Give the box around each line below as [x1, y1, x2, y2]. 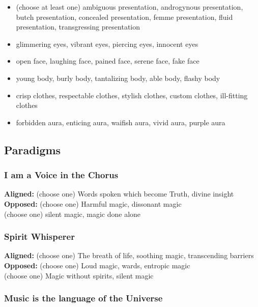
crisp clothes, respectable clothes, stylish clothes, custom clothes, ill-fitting [16, 90, 248, 100]
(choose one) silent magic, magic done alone [4, 208, 141, 219]
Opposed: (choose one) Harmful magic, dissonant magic [4, 198, 182, 209]
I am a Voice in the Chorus [4, 169, 119, 181]
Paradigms [4, 142, 61, 157]
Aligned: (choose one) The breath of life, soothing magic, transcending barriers [4, 250, 254, 261]
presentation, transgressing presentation [16, 21, 140, 32]
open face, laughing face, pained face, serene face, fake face [16, 55, 199, 66]
